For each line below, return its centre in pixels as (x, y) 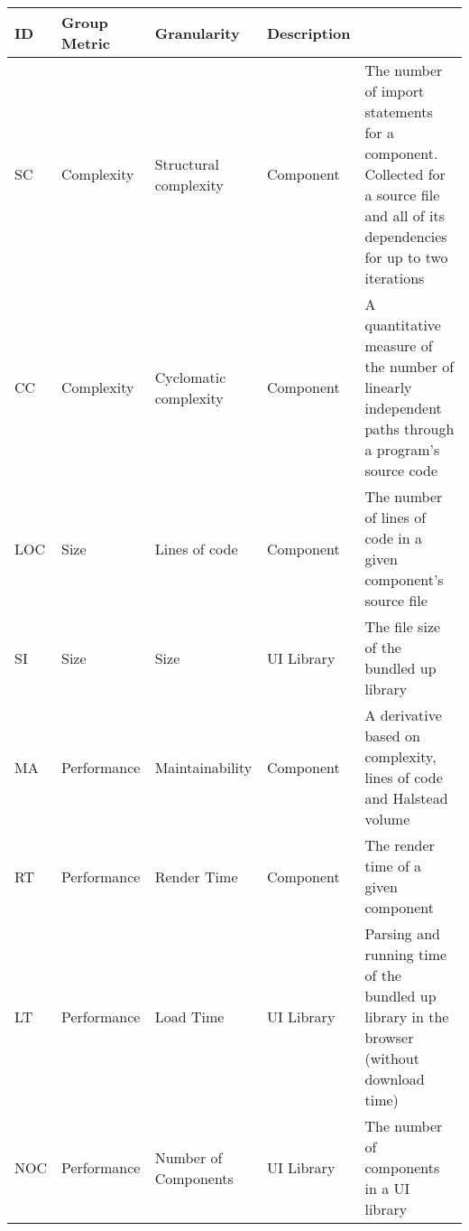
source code (401, 470)
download (395, 1079)
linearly (388, 387)
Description (308, 33)
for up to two (406, 257)
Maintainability (203, 767)
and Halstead (406, 798)
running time (406, 954)
